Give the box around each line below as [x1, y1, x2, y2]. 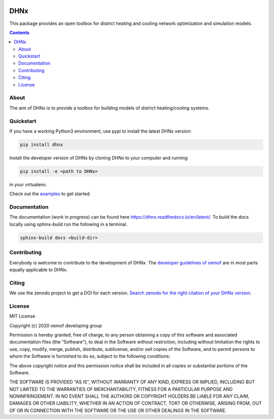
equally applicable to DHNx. [9, 266, 68, 273]
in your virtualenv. [9, 181, 47, 188]
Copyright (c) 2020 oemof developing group [9, 322, 102, 328]
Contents [9, 29, 30, 36]
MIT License [9, 313, 36, 319]
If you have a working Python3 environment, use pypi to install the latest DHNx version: [9, 128, 192, 134]
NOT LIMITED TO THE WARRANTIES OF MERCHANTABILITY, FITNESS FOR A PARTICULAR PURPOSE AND [9, 386, 233, 392]
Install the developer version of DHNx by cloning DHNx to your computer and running [9, 155, 188, 161]
